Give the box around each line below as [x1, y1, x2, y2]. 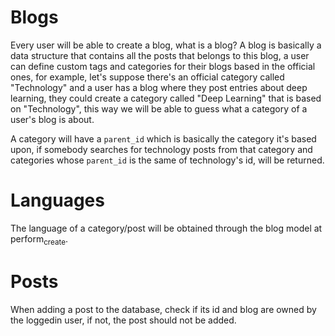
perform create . [10, 232, 69, 247]
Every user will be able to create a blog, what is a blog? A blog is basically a [10, 39, 322, 51]
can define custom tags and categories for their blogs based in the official [10, 60, 316, 72]
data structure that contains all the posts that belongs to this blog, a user [10, 49, 310, 61]
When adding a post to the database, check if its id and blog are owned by [10, 303, 317, 315]
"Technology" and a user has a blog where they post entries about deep [10, 81, 308, 93]
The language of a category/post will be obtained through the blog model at [10, 222, 323, 234]
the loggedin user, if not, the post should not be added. [10, 314, 237, 326]
